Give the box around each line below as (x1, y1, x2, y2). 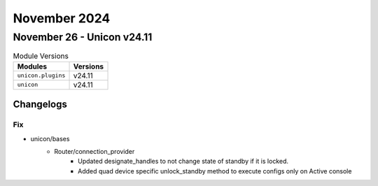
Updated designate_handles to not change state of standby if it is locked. (78, 157, 289, 166)
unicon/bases (30, 134, 70, 143)
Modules (17, 62, 48, 71)
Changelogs (13, 99, 68, 110)
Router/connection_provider (54, 147, 135, 155)
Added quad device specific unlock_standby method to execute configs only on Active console (78, 166, 352, 175)
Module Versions (13, 51, 69, 61)
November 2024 (13, 10, 111, 26)
